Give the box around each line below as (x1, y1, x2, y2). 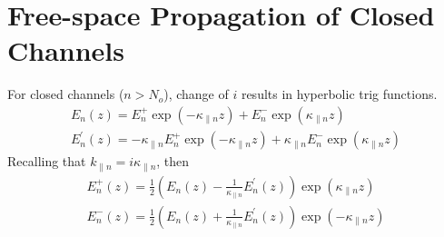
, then (156, 152, 190, 171)
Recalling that (7, 152, 86, 171)
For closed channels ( (7, 84, 124, 104)
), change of (163, 84, 229, 104)
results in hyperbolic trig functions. (241, 84, 438, 104)
